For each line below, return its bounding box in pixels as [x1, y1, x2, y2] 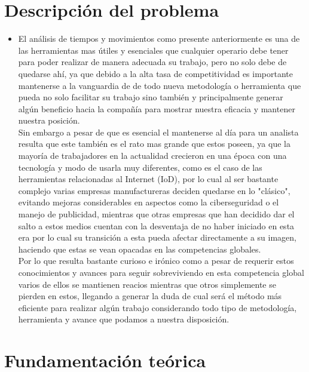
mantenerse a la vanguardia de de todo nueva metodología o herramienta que [18, 79, 301, 91]
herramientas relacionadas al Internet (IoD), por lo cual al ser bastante [18, 173, 279, 185]
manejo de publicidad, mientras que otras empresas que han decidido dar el [18, 208, 295, 220]
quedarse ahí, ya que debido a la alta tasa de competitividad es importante [18, 67, 293, 79]
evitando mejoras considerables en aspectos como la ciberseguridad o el [18, 196, 279, 208]
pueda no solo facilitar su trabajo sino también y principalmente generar [18, 91, 283, 103]
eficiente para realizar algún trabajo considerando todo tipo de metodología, [18, 301, 297, 313]
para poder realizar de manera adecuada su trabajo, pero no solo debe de [18, 56, 287, 68]
